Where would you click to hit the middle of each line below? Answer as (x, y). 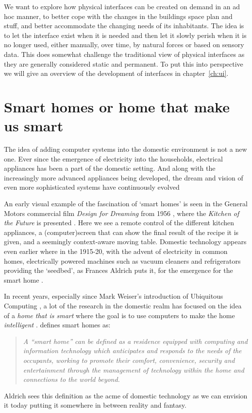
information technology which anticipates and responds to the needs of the (132, 350)
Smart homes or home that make (117, 106)
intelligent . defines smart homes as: (57, 325)
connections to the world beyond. (71, 379)
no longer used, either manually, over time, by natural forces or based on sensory (124, 45)
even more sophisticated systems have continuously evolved (92, 187)
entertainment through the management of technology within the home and (134, 369)
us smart (34, 126)
